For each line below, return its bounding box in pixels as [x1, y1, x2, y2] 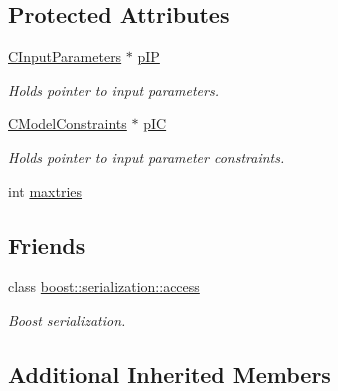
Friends [8, 229, 86, 260]
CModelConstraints [8, 113, 127, 134]
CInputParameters [8, 46, 122, 67]
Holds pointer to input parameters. [8, 79, 219, 100]
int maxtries [8, 180, 83, 201]
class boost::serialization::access [8, 276, 200, 297]
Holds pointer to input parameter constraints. [8, 146, 285, 167]
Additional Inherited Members [8, 358, 331, 389]
